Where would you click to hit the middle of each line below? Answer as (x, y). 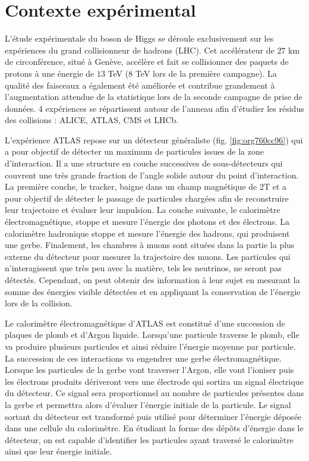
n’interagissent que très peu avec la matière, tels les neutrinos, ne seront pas (143, 268)
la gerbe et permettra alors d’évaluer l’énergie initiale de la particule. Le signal (148, 404)
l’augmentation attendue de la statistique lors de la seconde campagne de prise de (154, 97)
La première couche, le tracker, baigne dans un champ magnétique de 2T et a (146, 186)
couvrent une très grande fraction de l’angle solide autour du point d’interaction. (152, 175)
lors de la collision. (39, 303)
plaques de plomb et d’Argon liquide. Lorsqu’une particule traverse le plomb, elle (152, 335)
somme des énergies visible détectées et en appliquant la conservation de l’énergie (153, 291)
